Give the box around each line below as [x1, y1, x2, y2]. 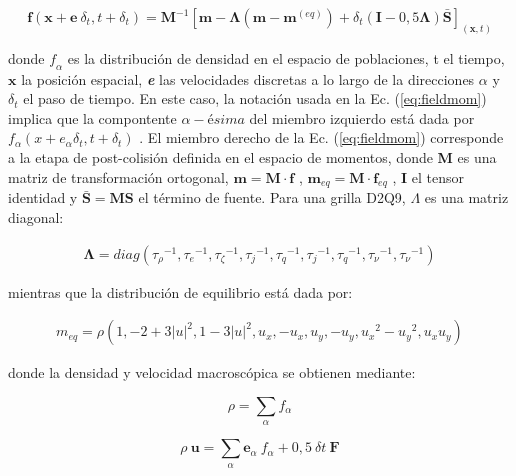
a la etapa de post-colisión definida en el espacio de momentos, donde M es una [8, 147, 497, 168]
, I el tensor [392, 166, 465, 187]
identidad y [8, 187, 78, 208]
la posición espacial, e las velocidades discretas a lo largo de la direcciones [21, 68, 475, 89]
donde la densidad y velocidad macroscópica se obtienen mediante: [8, 362, 416, 383]
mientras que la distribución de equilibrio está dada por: [8, 281, 353, 302]
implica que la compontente [8, 107, 177, 128]
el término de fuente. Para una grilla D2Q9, [138, 187, 406, 208]
